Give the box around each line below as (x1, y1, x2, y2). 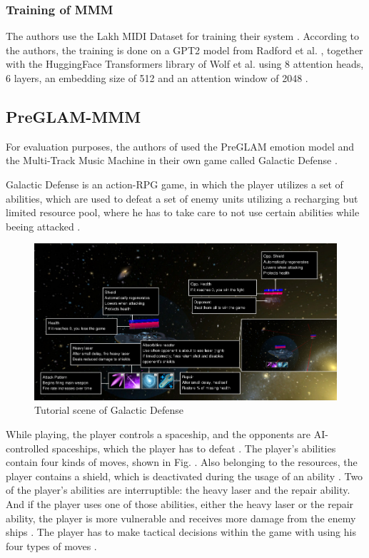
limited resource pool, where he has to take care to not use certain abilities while (6, 205, 360, 220)
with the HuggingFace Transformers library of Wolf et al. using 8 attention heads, (6, 56, 364, 71)
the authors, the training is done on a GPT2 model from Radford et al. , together (6, 42, 363, 57)
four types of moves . (6, 538, 97, 553)
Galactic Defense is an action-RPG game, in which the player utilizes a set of (6, 176, 343, 191)
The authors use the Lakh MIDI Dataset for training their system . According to (6, 29, 360, 44)
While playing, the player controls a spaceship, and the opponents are (6, 427, 311, 442)
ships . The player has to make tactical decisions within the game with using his (6, 524, 356, 539)
